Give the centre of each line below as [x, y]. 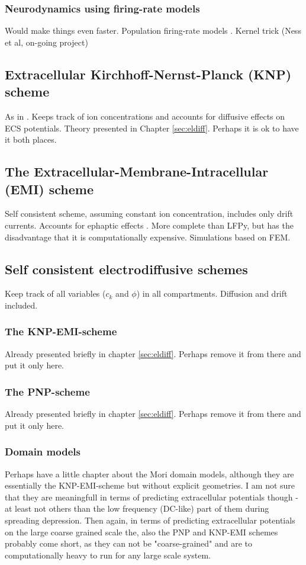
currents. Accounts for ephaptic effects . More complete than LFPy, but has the [149, 225]
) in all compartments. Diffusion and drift [212, 293]
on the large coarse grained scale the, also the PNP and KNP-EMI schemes [141, 532]
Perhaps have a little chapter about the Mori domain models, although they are [149, 473]
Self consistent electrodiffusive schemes [126, 269]
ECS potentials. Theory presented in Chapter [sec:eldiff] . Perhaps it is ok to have [152, 128]
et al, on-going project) [46, 42]
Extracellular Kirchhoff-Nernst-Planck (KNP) [148, 74]
